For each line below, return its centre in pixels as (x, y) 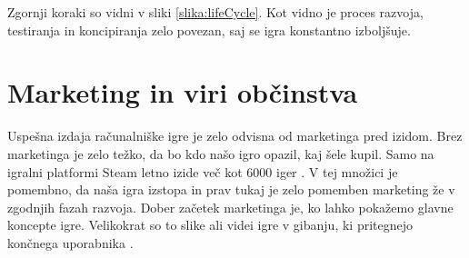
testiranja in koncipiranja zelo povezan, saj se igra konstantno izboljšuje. (209, 30)
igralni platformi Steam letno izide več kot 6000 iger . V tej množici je (203, 171)
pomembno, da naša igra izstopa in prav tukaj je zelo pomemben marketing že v (231, 189)
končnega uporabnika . (70, 242)
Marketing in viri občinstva (183, 92)
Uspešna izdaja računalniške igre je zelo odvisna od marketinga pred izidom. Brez (235, 136)
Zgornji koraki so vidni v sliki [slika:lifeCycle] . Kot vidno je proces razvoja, (215, 12)
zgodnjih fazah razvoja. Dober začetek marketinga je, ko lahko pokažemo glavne (230, 207)
